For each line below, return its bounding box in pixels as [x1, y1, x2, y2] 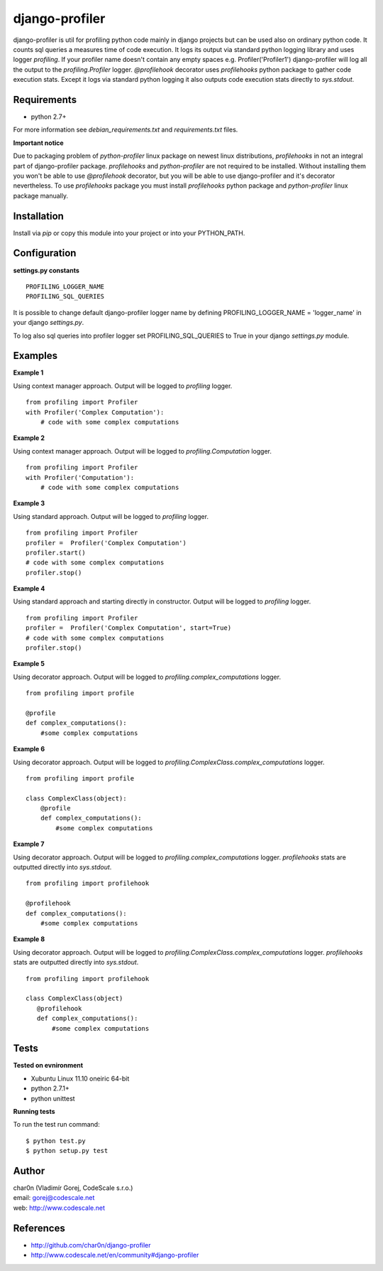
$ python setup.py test [26, 1147, 109, 1155]
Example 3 [13, 499, 45, 508]
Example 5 [13, 660, 45, 668]
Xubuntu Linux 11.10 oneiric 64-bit [30, 1074, 130, 1083]
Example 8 [13, 935, 45, 943]
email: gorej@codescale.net [13, 1194, 95, 1202]
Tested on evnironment [13, 1061, 84, 1070]
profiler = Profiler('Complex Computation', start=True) [26, 624, 232, 632]
